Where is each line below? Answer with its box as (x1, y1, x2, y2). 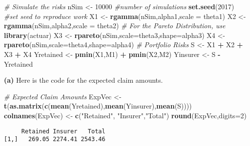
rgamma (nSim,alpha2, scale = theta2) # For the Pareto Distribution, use (4, 20, 226, 31)
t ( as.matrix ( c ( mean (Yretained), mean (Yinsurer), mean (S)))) (4, 101, 192, 111)
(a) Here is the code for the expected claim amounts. (4, 75, 163, 85)
